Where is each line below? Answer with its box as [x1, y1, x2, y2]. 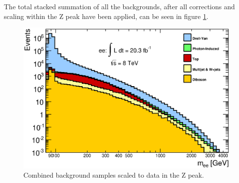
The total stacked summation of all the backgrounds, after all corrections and [4, 1, 235, 11]
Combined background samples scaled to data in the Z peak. [23, 170, 204, 180]
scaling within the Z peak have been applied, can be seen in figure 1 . [4, 11, 208, 21]
